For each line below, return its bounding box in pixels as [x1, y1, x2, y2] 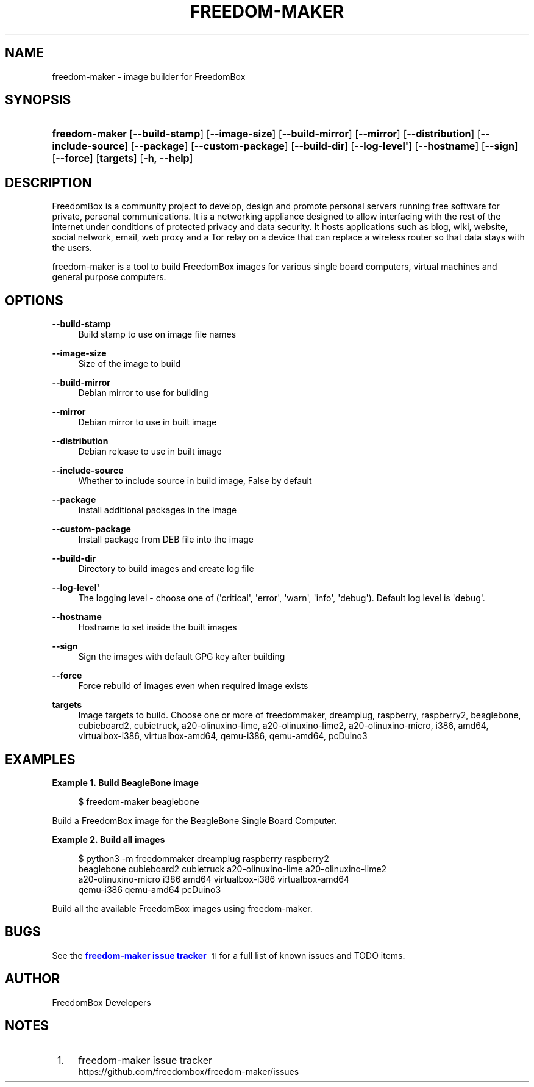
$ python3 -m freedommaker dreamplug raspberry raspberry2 [78, 853, 329, 864]
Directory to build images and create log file [78, 563, 254, 574]
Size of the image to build [78, 358, 181, 369]
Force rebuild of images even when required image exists [78, 681, 308, 692]
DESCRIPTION [5, 175, 92, 190]
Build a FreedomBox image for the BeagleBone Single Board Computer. [52, 815, 337, 826]
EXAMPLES [5, 751, 76, 767]
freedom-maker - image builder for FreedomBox [52, 71, 246, 82]
